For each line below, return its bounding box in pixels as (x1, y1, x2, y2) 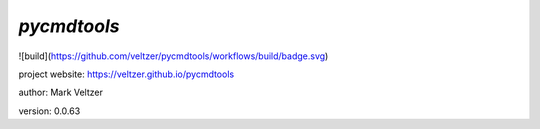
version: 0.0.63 (18, 105, 81, 117)
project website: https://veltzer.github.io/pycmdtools (18, 68, 235, 80)
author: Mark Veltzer (18, 86, 104, 99)
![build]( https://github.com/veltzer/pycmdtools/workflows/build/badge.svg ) (18, 50, 329, 62)
